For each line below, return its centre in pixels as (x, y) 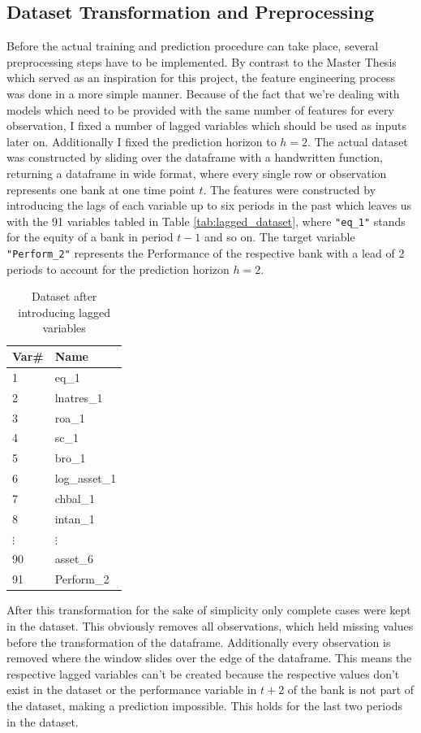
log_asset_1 (86, 478)
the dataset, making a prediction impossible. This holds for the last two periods (204, 705)
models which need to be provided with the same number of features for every (200, 109)
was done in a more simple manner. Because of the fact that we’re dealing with (203, 93)
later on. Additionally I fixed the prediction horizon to (142, 141)
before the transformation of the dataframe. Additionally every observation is (199, 642)
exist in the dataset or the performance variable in (132, 690)
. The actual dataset (358, 141)
